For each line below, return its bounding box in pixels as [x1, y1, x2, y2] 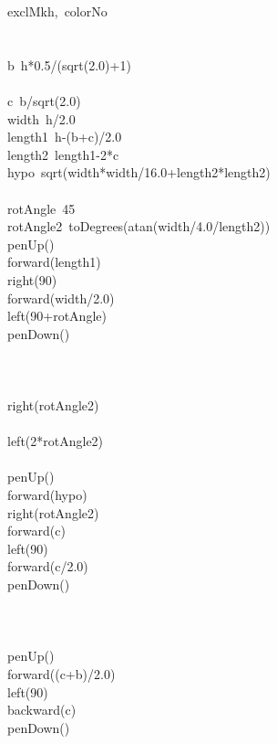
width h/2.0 [7, 109, 76, 128]
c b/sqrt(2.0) [7, 90, 81, 110]
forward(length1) [7, 252, 101, 271]
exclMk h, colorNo [7, 2, 108, 20]
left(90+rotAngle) [7, 306, 107, 325]
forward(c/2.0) [7, 557, 88, 576]
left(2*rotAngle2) [7, 431, 104, 451]
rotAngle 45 [7, 198, 76, 218]
